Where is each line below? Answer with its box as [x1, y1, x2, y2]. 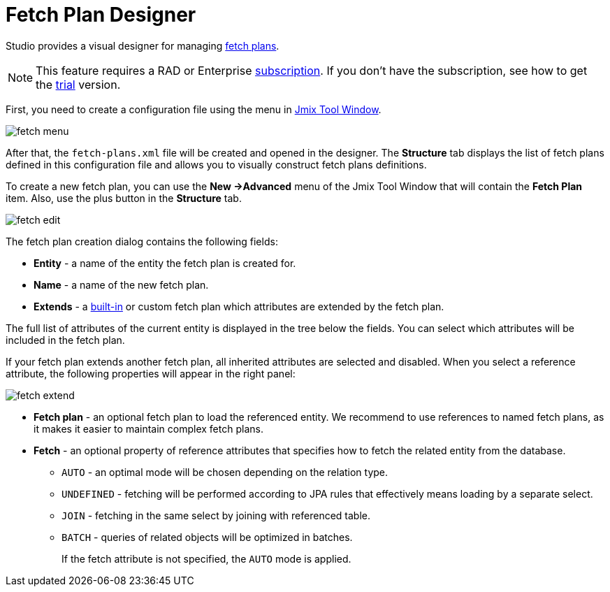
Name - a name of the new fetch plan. [34, 278, 209, 291]
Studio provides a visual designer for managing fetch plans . [6, 39, 279, 52]
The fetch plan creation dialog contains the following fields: [6, 235, 278, 247]
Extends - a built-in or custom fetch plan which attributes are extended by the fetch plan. [34, 300, 444, 312]
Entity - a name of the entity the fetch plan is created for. [34, 257, 296, 269]
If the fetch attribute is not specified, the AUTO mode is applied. [61, 552, 351, 565]
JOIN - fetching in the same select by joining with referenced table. [61, 509, 370, 521]
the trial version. [36, 77, 121, 92]
